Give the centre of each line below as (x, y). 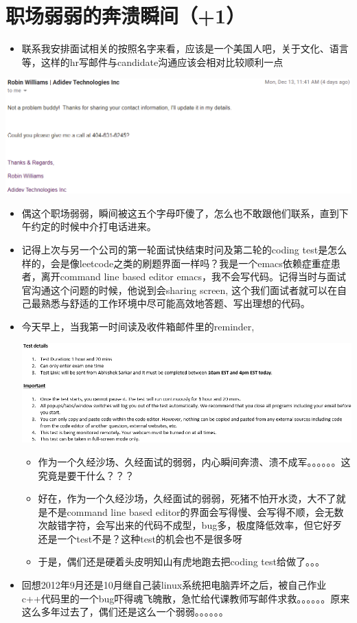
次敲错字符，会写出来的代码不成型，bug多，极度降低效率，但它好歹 (190, 525)
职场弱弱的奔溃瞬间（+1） (126, 15)
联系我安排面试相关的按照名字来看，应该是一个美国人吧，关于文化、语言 (185, 48)
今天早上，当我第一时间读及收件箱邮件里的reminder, (138, 326)
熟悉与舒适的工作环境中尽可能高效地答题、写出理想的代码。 (175, 303)
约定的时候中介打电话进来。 (94, 226)
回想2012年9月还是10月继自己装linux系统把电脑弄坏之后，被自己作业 (174, 585)
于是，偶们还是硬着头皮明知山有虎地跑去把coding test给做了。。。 (181, 562)
